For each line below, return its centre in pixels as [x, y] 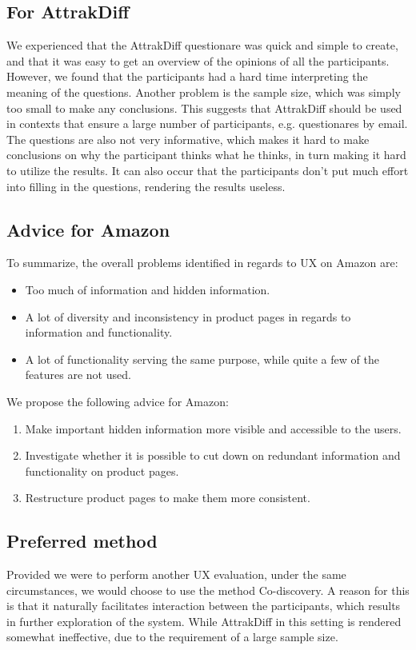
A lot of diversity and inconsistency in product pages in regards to [188, 316]
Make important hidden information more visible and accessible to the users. [213, 428]
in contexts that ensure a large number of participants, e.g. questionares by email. [207, 124]
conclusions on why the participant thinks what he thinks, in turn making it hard [206, 155]
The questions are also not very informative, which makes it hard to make [188, 139]
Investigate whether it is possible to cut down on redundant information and [213, 455]
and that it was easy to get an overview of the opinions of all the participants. [198, 60]
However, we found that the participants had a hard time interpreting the [187, 76]
